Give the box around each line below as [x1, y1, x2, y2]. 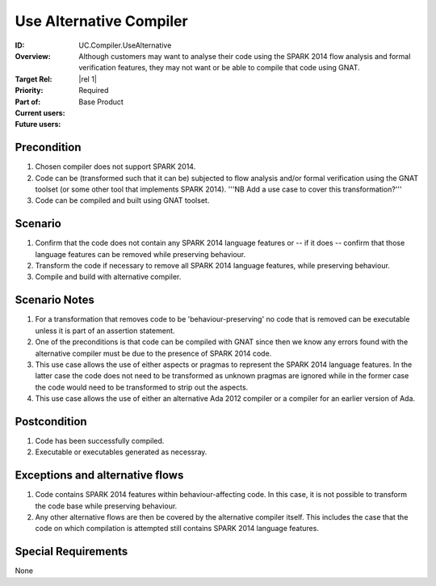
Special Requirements [15, 545, 128, 559]
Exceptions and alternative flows [15, 469, 184, 483]
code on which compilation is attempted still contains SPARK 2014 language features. [35, 524, 319, 533]
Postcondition [15, 415, 88, 428]
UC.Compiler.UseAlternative [78, 40, 172, 50]
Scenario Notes [15, 293, 94, 307]
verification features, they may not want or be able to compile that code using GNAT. [78, 63, 360, 73]
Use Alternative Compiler [15, 12, 189, 30]
